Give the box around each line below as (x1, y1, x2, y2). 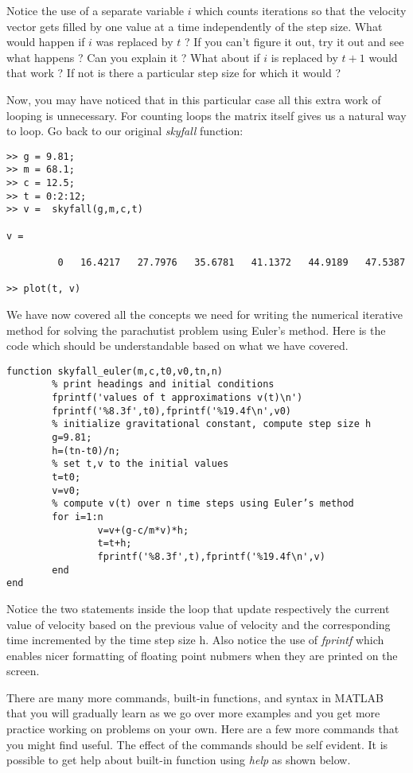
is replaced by (271, 49, 338, 65)
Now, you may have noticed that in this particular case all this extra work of (6, 91, 381, 107)
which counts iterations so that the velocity (195, 2, 407, 18)
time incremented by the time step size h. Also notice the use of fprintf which (6, 631, 384, 648)
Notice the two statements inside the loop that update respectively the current (6, 600, 390, 616)
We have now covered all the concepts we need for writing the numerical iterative (6, 305, 403, 322)
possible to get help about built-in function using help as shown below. (6, 752, 351, 768)
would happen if (6, 33, 85, 50)
